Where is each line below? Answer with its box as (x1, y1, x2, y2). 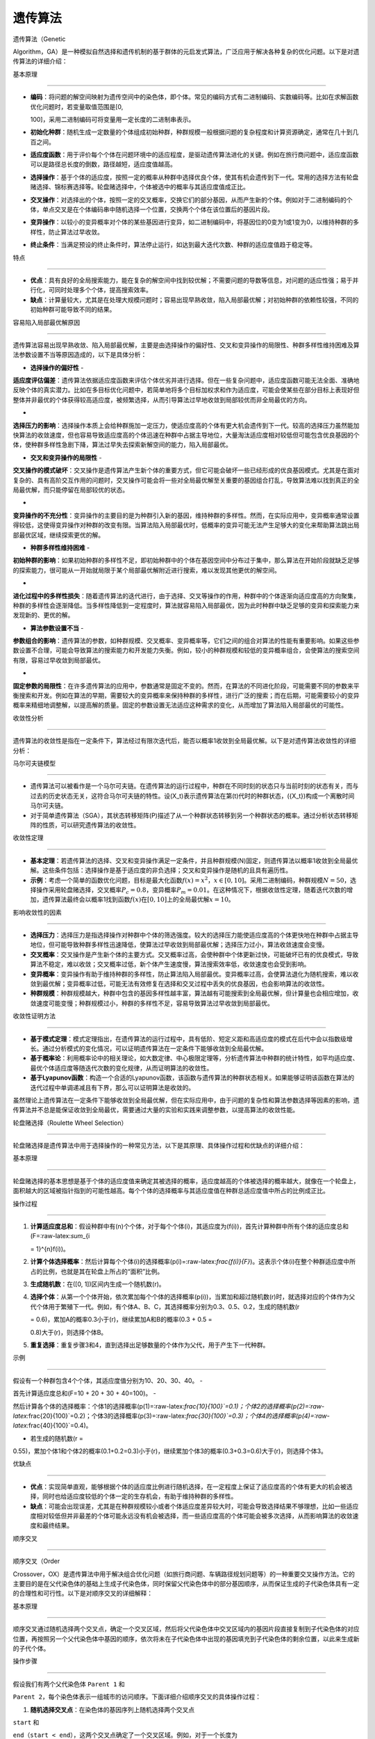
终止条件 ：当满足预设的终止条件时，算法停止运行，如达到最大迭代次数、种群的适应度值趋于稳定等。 (30, 241, 316, 249)
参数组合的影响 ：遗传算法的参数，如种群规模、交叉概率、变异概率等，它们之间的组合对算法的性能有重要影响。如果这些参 (12, 636, 360, 645)
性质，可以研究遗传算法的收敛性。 (42, 821, 140, 829)
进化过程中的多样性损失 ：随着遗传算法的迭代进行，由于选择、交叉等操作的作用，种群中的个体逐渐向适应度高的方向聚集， (12, 591, 360, 600)
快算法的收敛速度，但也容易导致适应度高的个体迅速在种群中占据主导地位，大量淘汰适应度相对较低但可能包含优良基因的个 (12, 431, 360, 440)
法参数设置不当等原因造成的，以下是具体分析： (12, 351, 147, 359)
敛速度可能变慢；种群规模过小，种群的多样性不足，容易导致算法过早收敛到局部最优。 (30, 999, 274, 1007)
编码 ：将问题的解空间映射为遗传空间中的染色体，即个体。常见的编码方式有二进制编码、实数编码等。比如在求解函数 (30, 93, 359, 101)
